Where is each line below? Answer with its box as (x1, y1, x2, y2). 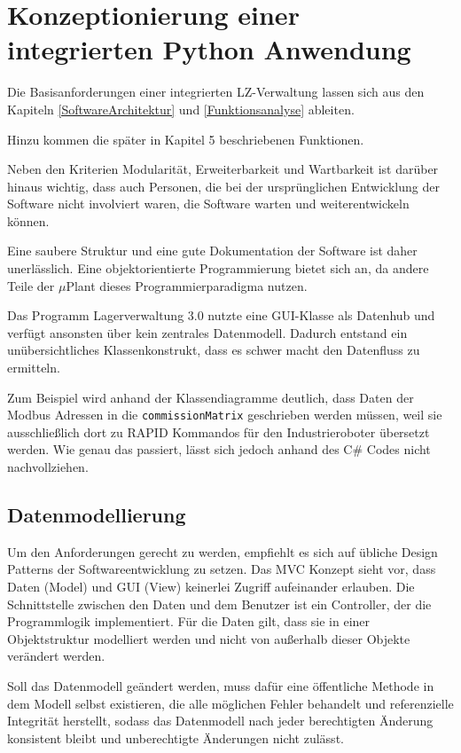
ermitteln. (7, 358, 60, 377)
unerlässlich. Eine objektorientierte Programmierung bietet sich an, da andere (7, 259, 429, 278)
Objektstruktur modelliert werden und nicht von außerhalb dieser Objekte (7, 629, 410, 647)
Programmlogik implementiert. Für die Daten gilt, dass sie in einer (7, 612, 371, 631)
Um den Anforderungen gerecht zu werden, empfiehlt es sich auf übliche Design (7, 542, 438, 561)
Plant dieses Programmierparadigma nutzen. (66, 276, 308, 294)
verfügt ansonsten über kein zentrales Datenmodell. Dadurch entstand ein (7, 323, 408, 341)
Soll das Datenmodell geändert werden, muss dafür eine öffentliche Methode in (7, 677, 434, 695)
